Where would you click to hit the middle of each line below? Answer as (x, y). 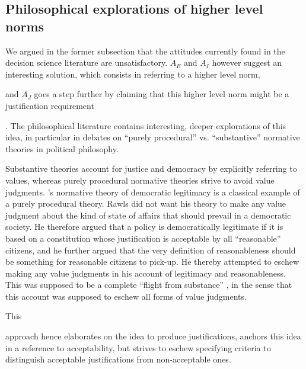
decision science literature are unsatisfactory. (87, 62)
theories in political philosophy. (62, 148)
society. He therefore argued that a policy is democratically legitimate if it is (144, 227)
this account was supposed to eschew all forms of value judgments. (126, 296)
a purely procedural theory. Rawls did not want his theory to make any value (146, 203)
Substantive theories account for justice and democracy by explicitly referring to (151, 169)
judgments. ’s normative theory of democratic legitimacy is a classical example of (153, 192)
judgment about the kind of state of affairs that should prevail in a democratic (148, 215)
